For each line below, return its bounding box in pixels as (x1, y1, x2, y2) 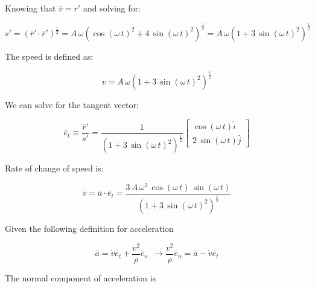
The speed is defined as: (5, 50, 94, 62)
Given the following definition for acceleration (5, 222, 174, 234)
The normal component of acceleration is (5, 271, 156, 284)
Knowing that (5, 2, 56, 14)
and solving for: (83, 2, 141, 14)
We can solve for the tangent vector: (5, 98, 139, 110)
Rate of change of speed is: (5, 162, 104, 174)
